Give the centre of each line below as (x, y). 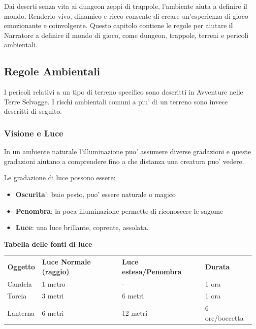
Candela (20, 283)
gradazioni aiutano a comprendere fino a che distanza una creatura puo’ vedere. (124, 161)
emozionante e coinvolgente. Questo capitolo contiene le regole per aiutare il (118, 25)
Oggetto (21, 266)
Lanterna (21, 313)
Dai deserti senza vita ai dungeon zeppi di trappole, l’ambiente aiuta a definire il (126, 6)
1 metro (54, 283)
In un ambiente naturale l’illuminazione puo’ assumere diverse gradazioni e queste (128, 151)
